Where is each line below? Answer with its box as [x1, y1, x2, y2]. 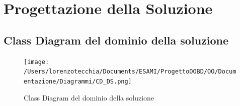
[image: [24, 58, 49, 65]
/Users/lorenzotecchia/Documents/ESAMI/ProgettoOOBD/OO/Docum [24, 68, 236, 75]
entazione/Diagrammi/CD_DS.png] [24, 77, 132, 85]
